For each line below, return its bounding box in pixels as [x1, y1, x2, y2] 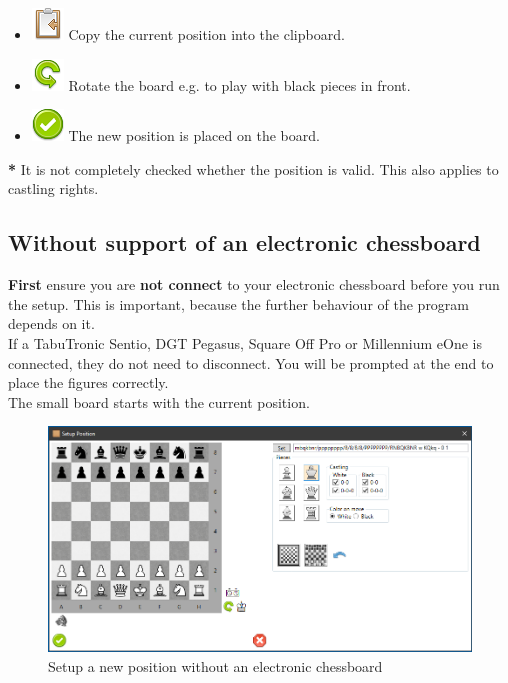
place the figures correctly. [8, 372, 169, 393]
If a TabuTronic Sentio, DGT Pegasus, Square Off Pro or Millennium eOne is [8, 332, 482, 353]
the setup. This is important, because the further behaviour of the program [8, 293, 470, 314]
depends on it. [8, 313, 95, 334]
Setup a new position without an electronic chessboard [48, 655, 383, 676]
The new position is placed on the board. [68, 125, 320, 146]
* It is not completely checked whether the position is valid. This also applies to [8, 158, 499, 179]
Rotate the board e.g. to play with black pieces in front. [68, 74, 411, 95]
